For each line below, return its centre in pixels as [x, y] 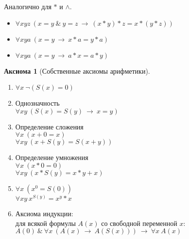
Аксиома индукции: [44, 213]
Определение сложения [49, 126]
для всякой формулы [45, 223]
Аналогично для [28, 6]
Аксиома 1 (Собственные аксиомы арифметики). [77, 71]
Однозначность [37, 103]
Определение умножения [52, 157]
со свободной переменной [139, 223]
